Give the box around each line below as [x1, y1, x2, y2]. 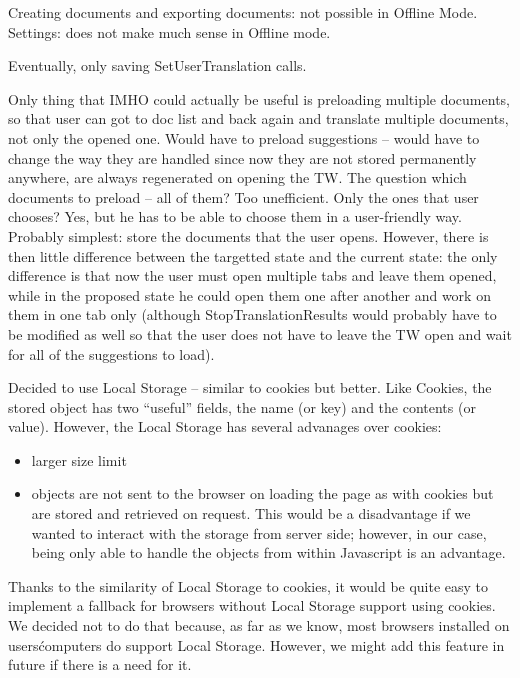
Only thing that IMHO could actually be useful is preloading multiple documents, [8, 88, 510, 109]
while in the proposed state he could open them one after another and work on [8, 284, 491, 305]
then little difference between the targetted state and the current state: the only [8, 245, 498, 266]
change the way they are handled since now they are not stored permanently [8, 147, 477, 168]
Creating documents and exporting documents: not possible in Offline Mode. [8, 2, 478, 22]
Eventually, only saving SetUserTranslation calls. [8, 55, 307, 76]
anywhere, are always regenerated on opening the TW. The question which [8, 167, 467, 188]
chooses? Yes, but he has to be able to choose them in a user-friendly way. [8, 206, 462, 227]
